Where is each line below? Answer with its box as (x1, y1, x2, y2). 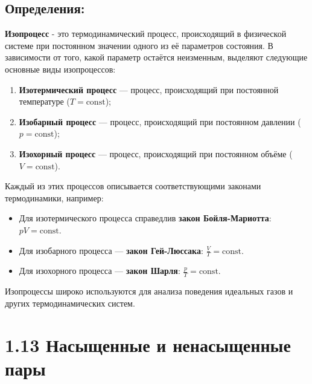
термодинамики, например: (5, 191, 104, 204)
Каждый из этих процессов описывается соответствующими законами (5, 180, 261, 192)
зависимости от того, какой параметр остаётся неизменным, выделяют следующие (5, 51, 308, 63)
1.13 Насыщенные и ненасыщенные (5, 332, 291, 357)
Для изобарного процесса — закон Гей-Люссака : (19, 244, 203, 256)
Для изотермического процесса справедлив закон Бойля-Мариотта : (19, 212, 272, 224)
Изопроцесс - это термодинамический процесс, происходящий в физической (5, 27, 287, 40)
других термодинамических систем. (5, 296, 135, 309)
